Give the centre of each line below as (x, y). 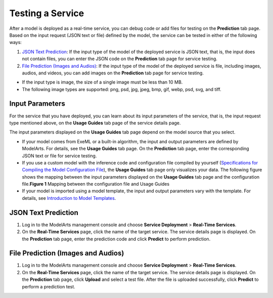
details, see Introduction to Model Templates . (69, 198)
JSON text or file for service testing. (59, 156)
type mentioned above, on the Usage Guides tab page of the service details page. (95, 123)
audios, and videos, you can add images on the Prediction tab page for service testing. (113, 73)
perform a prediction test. (49, 286)
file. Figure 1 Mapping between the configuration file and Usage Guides (96, 184)
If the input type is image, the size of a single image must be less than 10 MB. (102, 82)
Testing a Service (47, 13)
